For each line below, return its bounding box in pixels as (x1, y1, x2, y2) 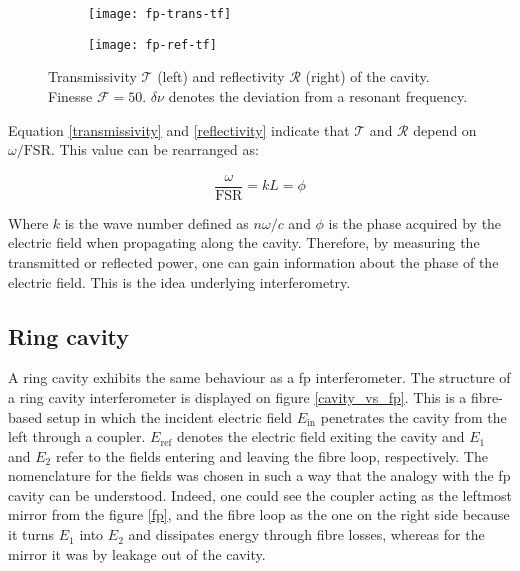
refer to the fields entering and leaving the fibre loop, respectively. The (55, 445, 488, 466)
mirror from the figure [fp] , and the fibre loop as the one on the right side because (8, 504, 510, 525)
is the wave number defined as (64, 212, 249, 233)
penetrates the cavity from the (320, 406, 507, 427)
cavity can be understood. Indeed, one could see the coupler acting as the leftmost (8, 484, 512, 505)
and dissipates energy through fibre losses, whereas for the (128, 524, 485, 545)
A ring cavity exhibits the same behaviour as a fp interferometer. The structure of (8, 367, 511, 388)
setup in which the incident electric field (46, 406, 293, 427)
